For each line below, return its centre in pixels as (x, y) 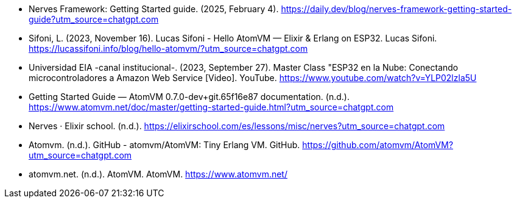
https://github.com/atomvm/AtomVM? (378, 145)
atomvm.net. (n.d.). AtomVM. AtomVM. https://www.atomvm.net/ (158, 174)
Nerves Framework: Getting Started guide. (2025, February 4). (154, 9)
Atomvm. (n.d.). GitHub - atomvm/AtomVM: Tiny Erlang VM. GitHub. (164, 145)
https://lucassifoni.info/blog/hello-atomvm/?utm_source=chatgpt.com (168, 48)
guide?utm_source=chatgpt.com (94, 19)
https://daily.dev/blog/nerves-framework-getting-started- (396, 9)
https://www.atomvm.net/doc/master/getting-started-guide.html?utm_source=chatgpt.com (211, 107)
